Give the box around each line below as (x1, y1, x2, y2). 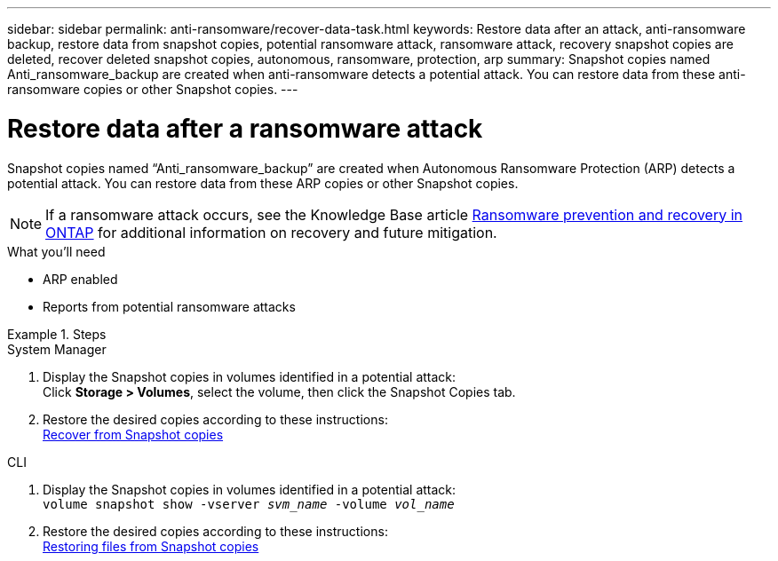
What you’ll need (7, 243, 106, 259)
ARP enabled (43, 271, 118, 287)
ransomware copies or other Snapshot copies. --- (7, 82, 298, 97)
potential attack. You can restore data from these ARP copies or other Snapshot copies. (7, 175, 519, 191)
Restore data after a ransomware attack (7, 113, 483, 144)
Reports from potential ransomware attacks (43, 298, 296, 314)
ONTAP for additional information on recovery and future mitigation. (45, 223, 497, 241)
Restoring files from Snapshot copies (43, 538, 259, 554)
